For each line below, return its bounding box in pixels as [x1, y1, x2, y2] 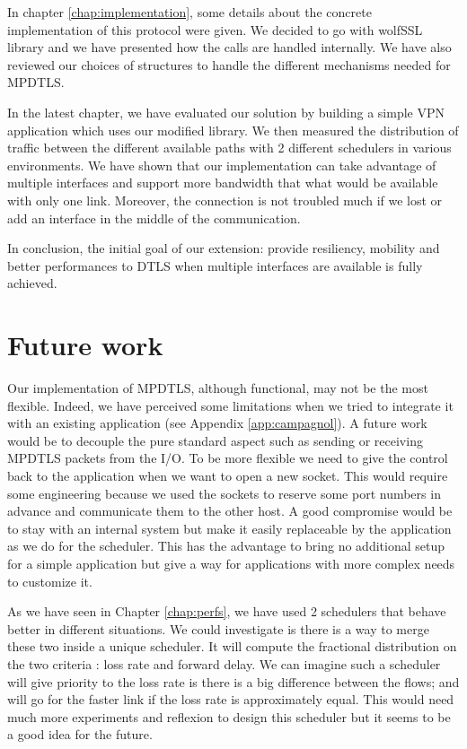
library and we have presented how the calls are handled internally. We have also [7, 38, 452, 57]
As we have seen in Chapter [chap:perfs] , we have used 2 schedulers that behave [7, 602, 446, 621]
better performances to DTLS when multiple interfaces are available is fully [7, 256, 423, 274]
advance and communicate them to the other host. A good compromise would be [7, 501, 453, 520]
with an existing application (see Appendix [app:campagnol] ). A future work [7, 414, 427, 432]
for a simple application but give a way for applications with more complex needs [7, 553, 455, 572]
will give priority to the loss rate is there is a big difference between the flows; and [7, 672, 460, 691]
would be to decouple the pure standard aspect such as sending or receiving [7, 431, 423, 449]
